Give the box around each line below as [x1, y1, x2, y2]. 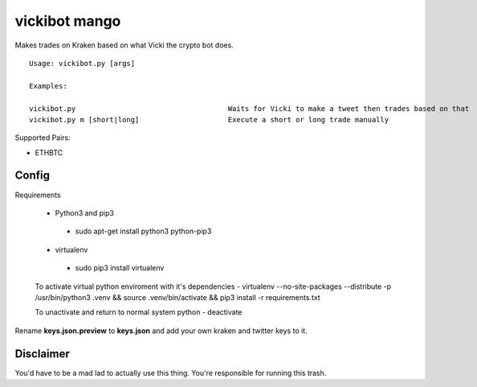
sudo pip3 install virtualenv [75, 263, 165, 273]
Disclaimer [14, 347, 70, 360]
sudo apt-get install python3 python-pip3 [75, 226, 212, 237]
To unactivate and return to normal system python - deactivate [35, 307, 243, 317]
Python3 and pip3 [55, 208, 114, 217]
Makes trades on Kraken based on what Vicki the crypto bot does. [14, 40, 234, 50]
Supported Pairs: [14, 133, 71, 142]
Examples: [29, 81, 67, 90]
